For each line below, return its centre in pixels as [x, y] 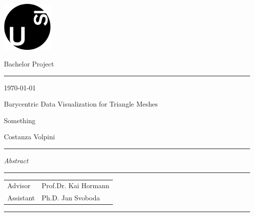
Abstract [16, 161]
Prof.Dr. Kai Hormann [75, 185]
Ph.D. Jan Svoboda [71, 198]
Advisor [19, 185]
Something [20, 120]
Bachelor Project [29, 64]
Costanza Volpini [30, 137]
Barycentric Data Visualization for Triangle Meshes [81, 104]
